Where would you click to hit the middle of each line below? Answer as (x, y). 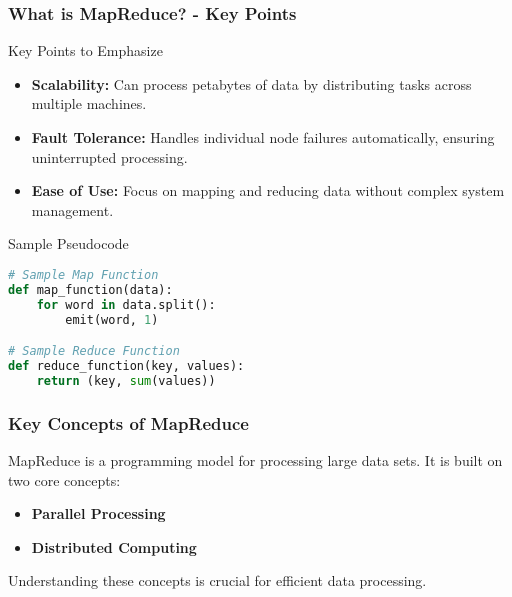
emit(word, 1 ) (112, 319)
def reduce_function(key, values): (126, 366)
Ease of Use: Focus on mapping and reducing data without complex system (268, 190)
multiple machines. (89, 103)
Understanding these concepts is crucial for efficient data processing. (217, 580)
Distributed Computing (114, 546)
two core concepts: (64, 479)
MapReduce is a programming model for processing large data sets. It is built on (255, 459)
